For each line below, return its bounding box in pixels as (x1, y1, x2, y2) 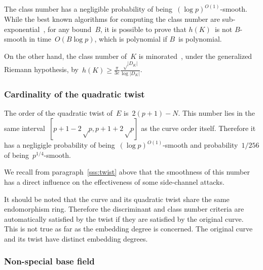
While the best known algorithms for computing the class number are (4, 14, 220, 24)
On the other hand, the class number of (4, 50, 127, 61)
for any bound (47, 23, 92, 34)
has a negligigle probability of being (4, 140, 115, 150)
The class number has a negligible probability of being (4, 4, 173, 14)
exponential (4, 23, 40, 34)
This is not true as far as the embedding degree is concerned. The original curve (4, 223, 253, 234)
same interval (4, 122, 45, 133)
